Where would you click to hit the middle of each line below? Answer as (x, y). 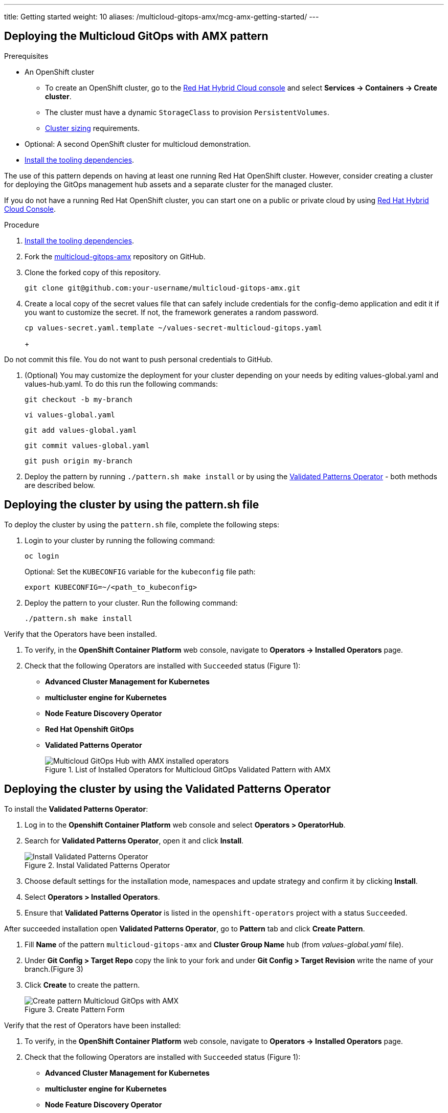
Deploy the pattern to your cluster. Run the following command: (131, 603)
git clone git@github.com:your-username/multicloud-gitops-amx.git (163, 288)
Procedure (22, 225)
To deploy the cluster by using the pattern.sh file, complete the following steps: (142, 524)
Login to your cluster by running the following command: (120, 540)
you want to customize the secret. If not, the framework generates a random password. (172, 312)
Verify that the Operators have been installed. (81, 634)
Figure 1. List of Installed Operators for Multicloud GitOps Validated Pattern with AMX (188, 769)
